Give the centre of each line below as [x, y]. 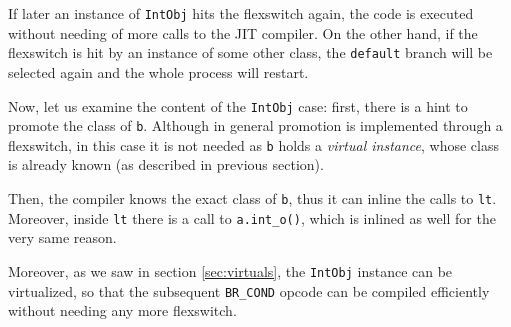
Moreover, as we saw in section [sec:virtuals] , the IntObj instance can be [230, 270]
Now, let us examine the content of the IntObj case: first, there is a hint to [238, 105]
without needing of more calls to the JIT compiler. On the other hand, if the [243, 32]
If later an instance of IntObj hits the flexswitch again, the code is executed [241, 13]
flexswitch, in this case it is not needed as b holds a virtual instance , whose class [253, 144]
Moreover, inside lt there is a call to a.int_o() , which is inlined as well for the [252, 217]
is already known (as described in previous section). [166, 164]
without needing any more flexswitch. [122, 310]
